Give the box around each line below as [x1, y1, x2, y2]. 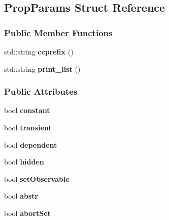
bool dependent [4, 139, 57, 150]
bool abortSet [4, 207, 51, 218]
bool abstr [4, 190, 39, 201]
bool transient [4, 122, 52, 132]
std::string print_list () [4, 63, 81, 74]
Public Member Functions [4, 26, 113, 39]
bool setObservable [4, 173, 70, 184]
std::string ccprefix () [4, 46, 74, 57]
